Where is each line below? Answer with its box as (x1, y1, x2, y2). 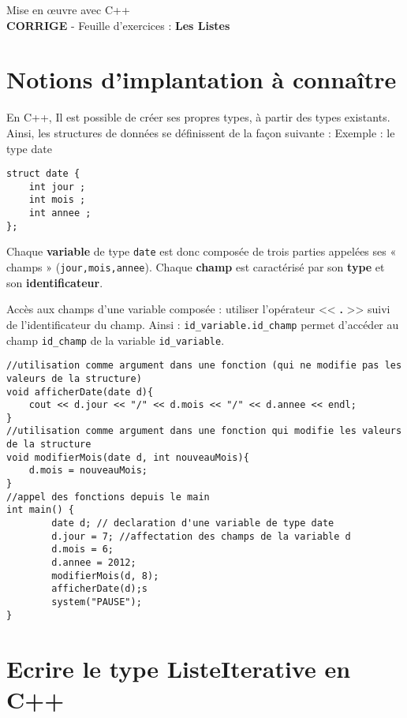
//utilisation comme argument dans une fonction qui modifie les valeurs (6, 425, 402, 437)
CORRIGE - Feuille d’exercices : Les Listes (6, 17, 230, 33)
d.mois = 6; (51, 544, 114, 555)
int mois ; (28, 194, 86, 206)
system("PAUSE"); (51, 596, 142, 608)
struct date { (6, 168, 80, 180)
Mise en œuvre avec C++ (6, 2, 130, 17)
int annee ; (28, 208, 91, 219)
